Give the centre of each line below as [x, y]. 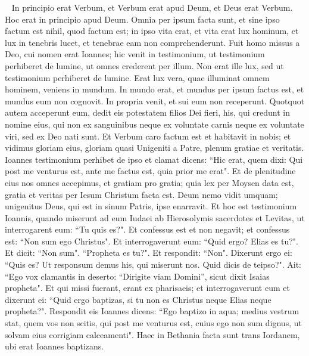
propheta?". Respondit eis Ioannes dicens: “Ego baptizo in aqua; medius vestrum [152, 311]
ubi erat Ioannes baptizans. [54, 346]
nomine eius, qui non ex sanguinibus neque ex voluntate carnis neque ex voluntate [154, 124]
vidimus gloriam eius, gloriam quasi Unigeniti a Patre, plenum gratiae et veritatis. [154, 148]
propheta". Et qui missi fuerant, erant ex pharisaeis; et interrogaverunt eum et [147, 288]
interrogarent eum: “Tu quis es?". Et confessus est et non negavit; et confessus [147, 229]
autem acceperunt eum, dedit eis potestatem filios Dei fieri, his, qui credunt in [147, 112]
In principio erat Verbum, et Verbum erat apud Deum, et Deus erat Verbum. [152, 7]
